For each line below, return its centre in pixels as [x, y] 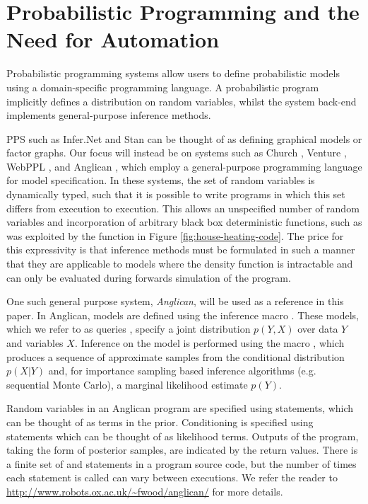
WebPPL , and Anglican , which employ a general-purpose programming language [184, 166]
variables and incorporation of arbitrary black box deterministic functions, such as [184, 222]
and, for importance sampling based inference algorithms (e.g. [182, 371]
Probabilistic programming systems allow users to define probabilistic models [173, 73]
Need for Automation [113, 39]
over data [318, 329]
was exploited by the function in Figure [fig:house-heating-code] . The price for [175, 235]
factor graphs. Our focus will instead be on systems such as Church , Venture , [177, 153]
